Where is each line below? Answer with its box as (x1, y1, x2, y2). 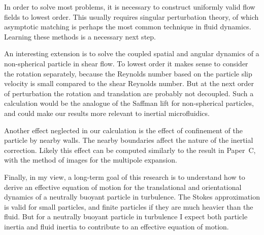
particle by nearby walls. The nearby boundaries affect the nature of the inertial (4, 135, 253, 145)
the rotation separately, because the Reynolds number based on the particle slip (4, 68, 252, 79)
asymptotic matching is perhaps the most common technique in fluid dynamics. (4, 21, 251, 32)
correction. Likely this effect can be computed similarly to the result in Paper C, (4, 144, 256, 155)
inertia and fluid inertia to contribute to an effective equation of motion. (4, 221, 229, 231)
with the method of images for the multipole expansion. (4, 154, 177, 165)
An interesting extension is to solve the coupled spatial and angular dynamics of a (4, 48, 259, 59)
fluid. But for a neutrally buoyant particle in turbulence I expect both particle (4, 211, 248, 222)
